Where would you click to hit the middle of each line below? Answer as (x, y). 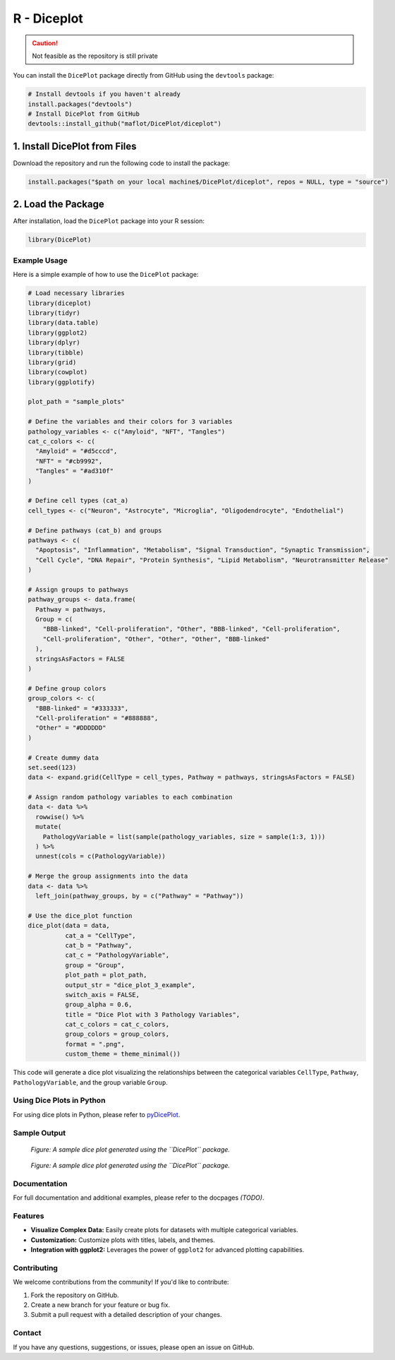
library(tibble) (56, 352)
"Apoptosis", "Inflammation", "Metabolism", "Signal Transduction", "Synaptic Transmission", (203, 550)
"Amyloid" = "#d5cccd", (77, 451)
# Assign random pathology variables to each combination (130, 797)
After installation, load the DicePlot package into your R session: (109, 221)
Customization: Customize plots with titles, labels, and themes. (123, 1240)
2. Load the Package (59, 204)
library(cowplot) (58, 372)
